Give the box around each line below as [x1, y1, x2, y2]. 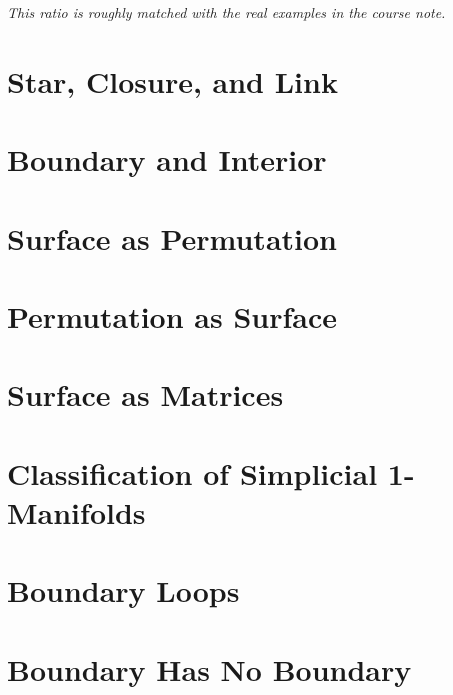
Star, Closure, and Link [7, 60, 338, 101]
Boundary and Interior [7, 139, 327, 180]
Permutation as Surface [7, 295, 337, 336]
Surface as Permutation [7, 217, 337, 258]
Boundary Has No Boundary [7, 648, 412, 689]
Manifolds [7, 491, 146, 532]
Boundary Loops [7, 570, 240, 611]
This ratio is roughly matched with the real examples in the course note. [7, 2, 446, 22]
